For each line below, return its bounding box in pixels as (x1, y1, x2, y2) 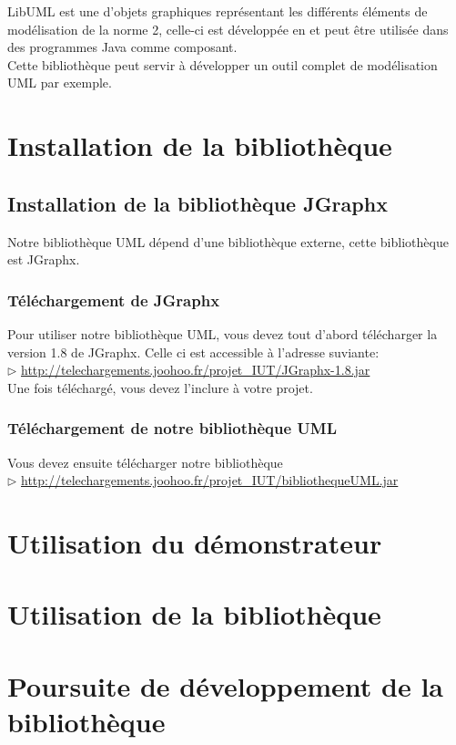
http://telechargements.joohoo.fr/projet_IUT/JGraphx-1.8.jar (21, 360, 370, 379)
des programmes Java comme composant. (7, 37, 238, 57)
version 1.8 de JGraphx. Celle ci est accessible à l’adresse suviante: (7, 342, 380, 361)
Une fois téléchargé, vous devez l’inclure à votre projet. (7, 378, 313, 397)
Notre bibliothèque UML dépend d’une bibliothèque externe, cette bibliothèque (7, 232, 449, 251)
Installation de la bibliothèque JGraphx (7, 189, 388, 217)
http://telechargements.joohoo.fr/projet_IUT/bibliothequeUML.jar (21, 471, 399, 490)
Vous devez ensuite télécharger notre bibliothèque (7, 452, 283, 471)
